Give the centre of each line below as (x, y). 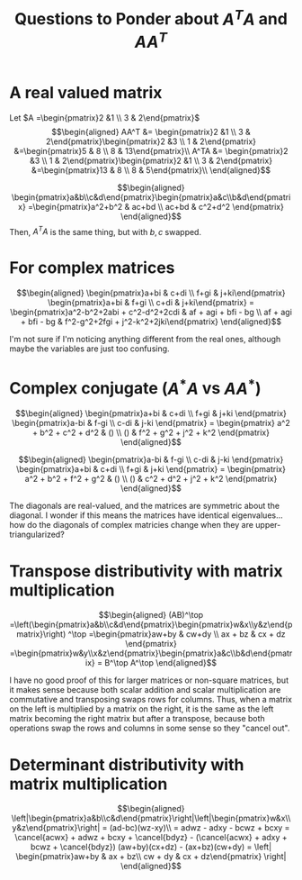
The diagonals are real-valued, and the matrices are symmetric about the (145, 506)
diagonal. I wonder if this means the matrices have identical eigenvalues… (146, 515)
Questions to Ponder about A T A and (151, 18)
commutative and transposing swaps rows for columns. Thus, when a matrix (151, 700)
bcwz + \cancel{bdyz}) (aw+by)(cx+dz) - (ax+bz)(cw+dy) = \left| (151, 847)
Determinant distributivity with (127, 764)
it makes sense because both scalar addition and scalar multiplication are (145, 690)
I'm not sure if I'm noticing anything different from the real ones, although (145, 340)
